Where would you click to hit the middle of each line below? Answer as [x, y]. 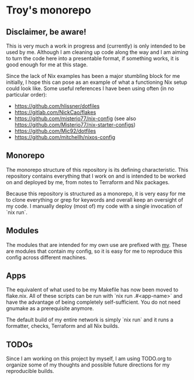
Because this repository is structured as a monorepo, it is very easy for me [96, 194]
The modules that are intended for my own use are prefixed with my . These [96, 245]
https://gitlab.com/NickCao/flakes [55, 112]
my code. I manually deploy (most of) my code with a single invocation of [94, 206]
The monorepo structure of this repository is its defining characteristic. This [97, 169]
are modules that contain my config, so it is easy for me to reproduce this [94, 251]
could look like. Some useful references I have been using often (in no [90, 88]
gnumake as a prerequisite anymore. [50, 308]
